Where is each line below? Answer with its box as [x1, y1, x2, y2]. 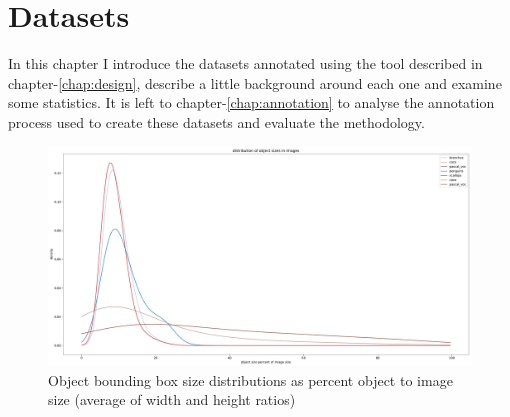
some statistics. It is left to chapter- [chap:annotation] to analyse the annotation [8, 92, 495, 113]
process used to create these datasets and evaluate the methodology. [8, 111, 425, 132]
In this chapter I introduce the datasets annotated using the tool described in [8, 53, 483, 74]
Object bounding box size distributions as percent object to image [48, 369, 453, 390]
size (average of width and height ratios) [48, 389, 296, 410]
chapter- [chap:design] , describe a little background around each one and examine [8, 72, 502, 93]
